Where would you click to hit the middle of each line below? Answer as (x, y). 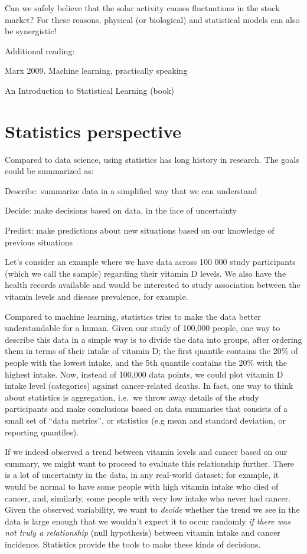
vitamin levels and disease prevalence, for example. (97, 296)
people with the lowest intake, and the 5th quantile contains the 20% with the (146, 362)
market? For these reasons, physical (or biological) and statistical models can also (152, 19)
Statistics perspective (93, 131)
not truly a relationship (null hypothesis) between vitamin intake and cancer (143, 532)
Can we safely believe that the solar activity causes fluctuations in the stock (142, 8)
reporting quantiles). (42, 432)
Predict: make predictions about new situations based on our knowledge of (140, 230)
